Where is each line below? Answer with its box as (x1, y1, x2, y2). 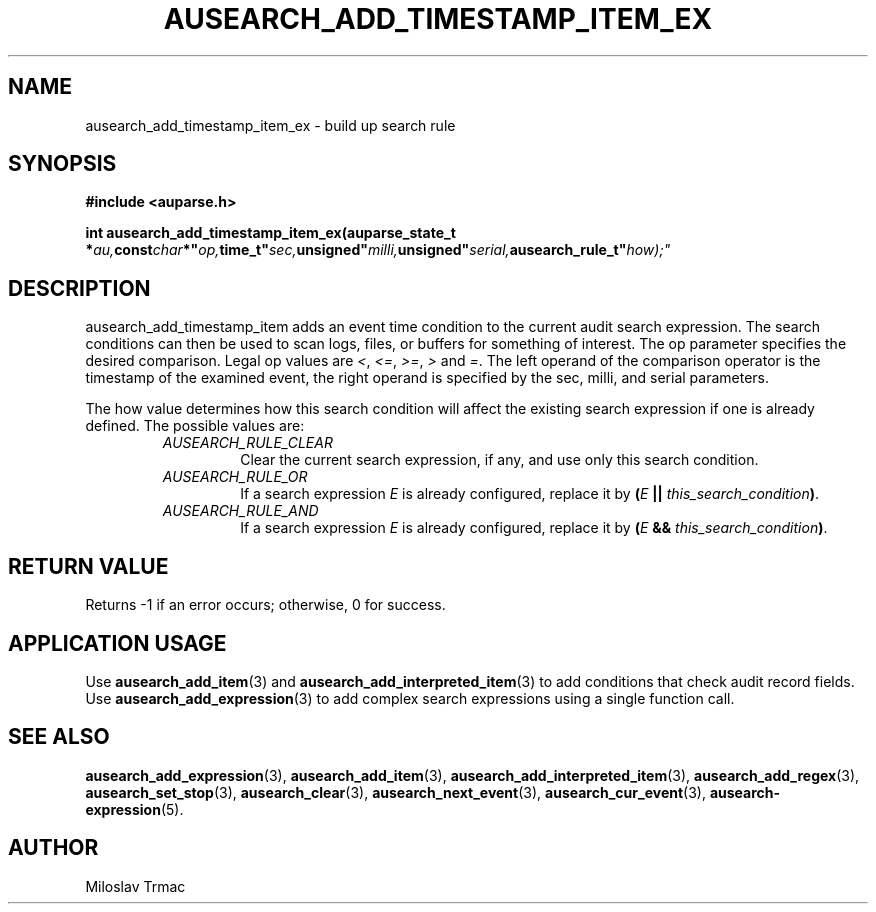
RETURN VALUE (8, 553, 169, 579)
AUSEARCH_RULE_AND (162, 502, 319, 520)
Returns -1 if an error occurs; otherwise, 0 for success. (85, 596, 446, 614)
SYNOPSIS (8, 151, 117, 177)
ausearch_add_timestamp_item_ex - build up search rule (85, 116, 456, 134)
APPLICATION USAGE (8, 630, 227, 656)
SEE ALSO (8, 724, 110, 750)
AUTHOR (8, 835, 99, 861)
